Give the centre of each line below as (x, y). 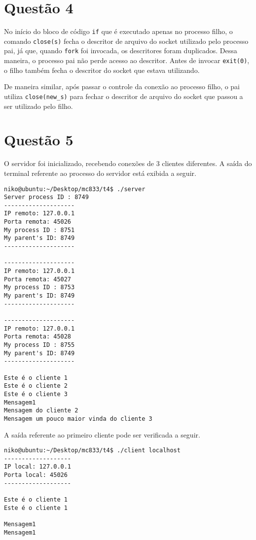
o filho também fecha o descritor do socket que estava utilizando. (102, 70)
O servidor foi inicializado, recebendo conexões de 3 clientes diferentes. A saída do (128, 163)
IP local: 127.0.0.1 (38, 467)
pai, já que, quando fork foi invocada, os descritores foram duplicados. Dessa (121, 51)
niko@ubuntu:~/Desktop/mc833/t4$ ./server (75, 189)
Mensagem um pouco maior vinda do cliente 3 (78, 419)
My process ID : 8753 (39, 287)
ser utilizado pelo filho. (38, 106)
